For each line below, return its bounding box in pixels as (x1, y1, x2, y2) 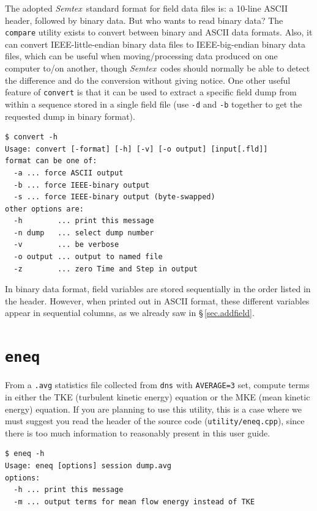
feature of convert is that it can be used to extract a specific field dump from (5, 86, 297, 98)
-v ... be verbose (13, 240, 119, 249)
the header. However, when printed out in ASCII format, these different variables (5, 294, 310, 307)
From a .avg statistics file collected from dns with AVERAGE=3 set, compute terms (5, 378, 310, 391)
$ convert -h (5, 133, 58, 142)
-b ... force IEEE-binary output (13, 180, 150, 189)
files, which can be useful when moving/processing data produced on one (5, 50, 278, 62)
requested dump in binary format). (5, 109, 135, 122)
